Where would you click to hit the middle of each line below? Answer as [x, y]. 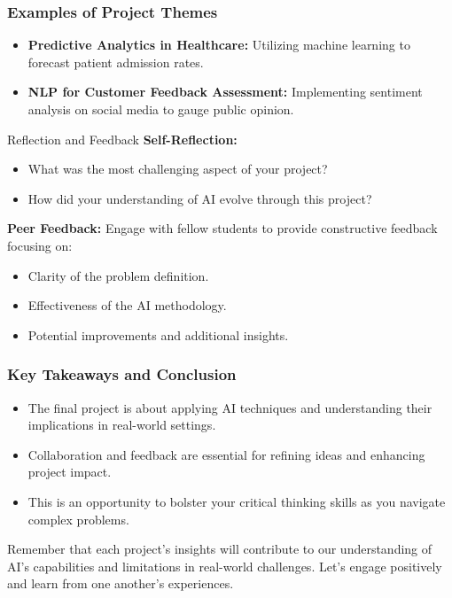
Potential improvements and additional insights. [158, 334]
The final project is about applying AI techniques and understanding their [230, 407]
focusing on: [40, 245]
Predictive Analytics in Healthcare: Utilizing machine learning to [219, 45]
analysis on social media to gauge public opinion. [161, 109]
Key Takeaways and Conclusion [122, 374]
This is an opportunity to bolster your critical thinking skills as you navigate [237, 501]
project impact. [70, 472]
